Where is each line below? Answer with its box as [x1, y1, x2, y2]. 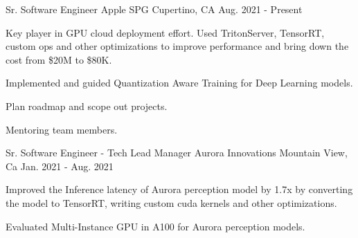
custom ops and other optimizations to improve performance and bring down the [6, 39, 349, 53]
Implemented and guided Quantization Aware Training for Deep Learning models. [6, 75, 353, 90]
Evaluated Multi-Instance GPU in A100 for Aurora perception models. [6, 219, 305, 233]
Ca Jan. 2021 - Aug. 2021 [6, 158, 114, 173]
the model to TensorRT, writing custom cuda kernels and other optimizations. [6, 195, 337, 210]
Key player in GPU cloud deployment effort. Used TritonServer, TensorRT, [6, 25, 325, 39]
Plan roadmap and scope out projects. [6, 98, 168, 113]
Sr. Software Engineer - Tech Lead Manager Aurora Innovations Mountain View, [6, 145, 348, 160]
